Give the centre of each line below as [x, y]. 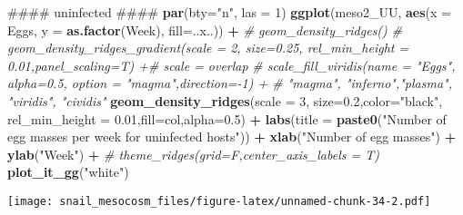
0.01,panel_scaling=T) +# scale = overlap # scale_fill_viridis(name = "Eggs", [231, 65]
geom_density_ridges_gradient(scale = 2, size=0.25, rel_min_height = [208, 48]
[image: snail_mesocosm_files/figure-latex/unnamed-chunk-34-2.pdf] [219, 201]
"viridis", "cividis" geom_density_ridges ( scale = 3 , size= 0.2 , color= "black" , [225, 100]
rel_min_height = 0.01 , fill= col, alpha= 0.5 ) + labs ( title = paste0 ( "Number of [227, 118]
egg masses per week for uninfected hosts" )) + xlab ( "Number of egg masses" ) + [232, 137]
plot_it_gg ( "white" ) [68, 172]
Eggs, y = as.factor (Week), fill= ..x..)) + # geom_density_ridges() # [205, 29]
